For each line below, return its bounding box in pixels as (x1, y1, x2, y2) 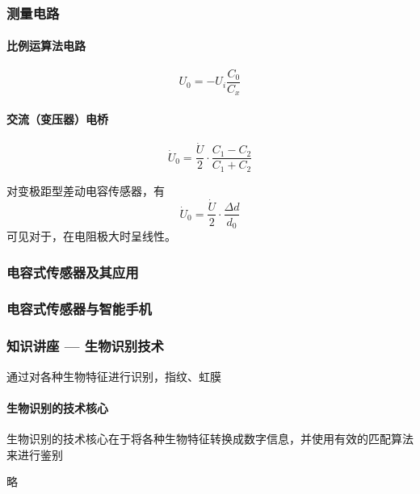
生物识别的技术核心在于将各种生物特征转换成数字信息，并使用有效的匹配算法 (6, 429, 414, 446)
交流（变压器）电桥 (6, 110, 108, 127)
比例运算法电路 (6, 37, 86, 54)
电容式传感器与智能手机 (6, 299, 152, 319)
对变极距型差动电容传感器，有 (6, 182, 165, 199)
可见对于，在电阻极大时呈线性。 (6, 228, 176, 245)
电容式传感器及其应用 (6, 262, 139, 282)
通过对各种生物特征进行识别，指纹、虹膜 (6, 367, 221, 384)
